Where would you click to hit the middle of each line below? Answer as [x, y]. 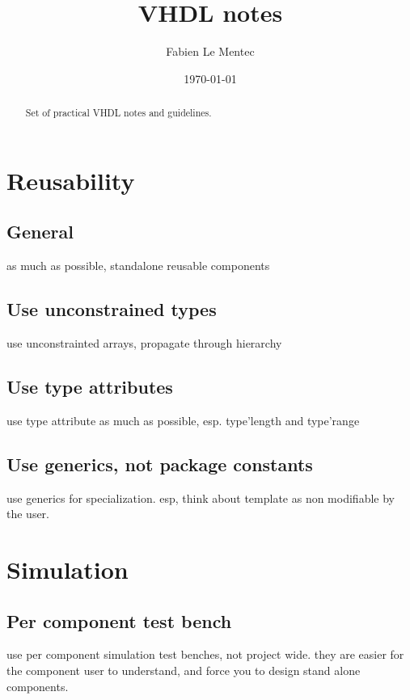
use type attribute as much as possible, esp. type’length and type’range [183, 420]
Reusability [71, 180]
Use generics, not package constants [160, 464]
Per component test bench [119, 620]
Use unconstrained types [112, 309]
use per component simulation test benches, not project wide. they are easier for [205, 654]
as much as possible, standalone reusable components [138, 266]
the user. [28, 514]
